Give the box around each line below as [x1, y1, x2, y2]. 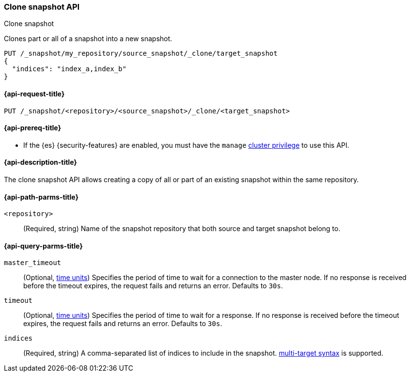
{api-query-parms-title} [4, 241, 83, 250]
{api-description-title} [4, 158, 77, 167]
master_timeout [4, 259, 62, 267]
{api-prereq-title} [4, 124, 62, 132]
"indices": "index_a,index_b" [12, 65, 126, 73]
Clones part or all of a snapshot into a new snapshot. [4, 34, 173, 43]
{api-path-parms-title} [4, 192, 79, 201]
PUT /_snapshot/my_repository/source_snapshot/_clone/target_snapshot [4, 49, 278, 58]
